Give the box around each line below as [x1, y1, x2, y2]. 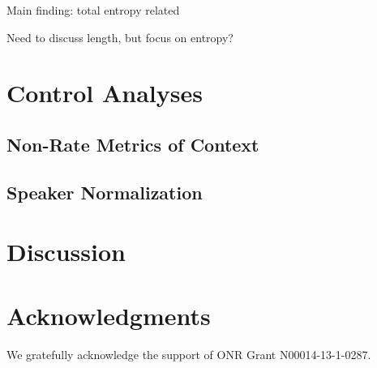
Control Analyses [6, 76, 203, 109]
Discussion [6, 235, 126, 268]
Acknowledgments [6, 298, 211, 332]
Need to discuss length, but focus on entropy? [6, 28, 233, 45]
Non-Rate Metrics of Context [6, 131, 259, 156]
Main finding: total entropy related [6, 2, 180, 18]
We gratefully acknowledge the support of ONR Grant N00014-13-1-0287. [6, 345, 371, 362]
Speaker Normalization [6, 179, 203, 204]
